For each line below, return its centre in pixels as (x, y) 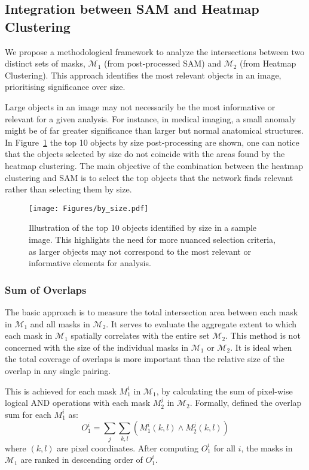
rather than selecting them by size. (68, 189)
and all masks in (60, 323)
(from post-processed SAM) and (163, 63)
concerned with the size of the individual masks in (97, 347)
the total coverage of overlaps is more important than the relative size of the (145, 359)
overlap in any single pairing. (58, 370)
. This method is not (263, 335)
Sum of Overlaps (46, 289)
